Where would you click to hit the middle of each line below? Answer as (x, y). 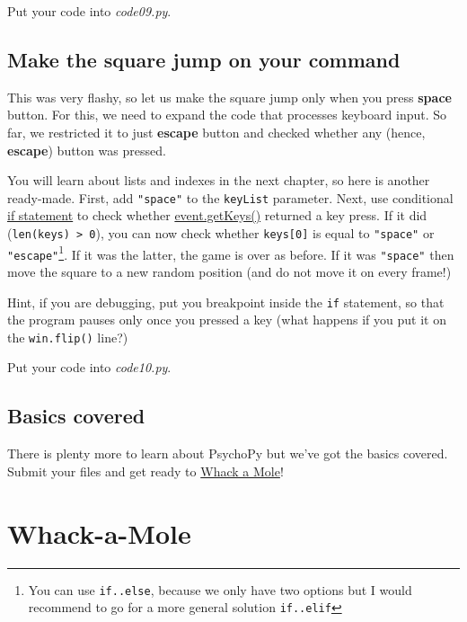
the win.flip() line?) (68, 337)
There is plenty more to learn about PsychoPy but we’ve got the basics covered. (228, 453)
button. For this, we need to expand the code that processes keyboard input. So (227, 115)
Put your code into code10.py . (89, 367)
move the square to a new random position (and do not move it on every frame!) (229, 271)
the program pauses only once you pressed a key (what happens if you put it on (227, 320)
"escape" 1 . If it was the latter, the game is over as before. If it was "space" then (231, 253)
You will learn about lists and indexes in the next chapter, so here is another (219, 180)
